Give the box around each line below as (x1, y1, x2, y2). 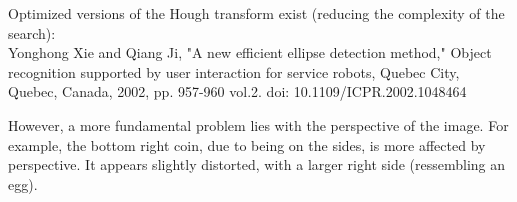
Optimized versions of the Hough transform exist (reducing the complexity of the (8, 3, 505, 23)
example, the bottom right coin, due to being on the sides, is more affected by (8, 134, 486, 155)
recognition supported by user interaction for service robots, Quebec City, (8, 61, 460, 82)
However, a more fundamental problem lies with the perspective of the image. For (8, 114, 509, 135)
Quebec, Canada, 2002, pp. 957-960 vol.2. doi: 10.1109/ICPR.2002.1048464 (8, 81, 467, 102)
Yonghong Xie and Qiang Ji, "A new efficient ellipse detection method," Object (8, 42, 492, 63)
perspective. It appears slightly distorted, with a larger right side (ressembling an (8, 154, 506, 175)
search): (8, 22, 56, 43)
